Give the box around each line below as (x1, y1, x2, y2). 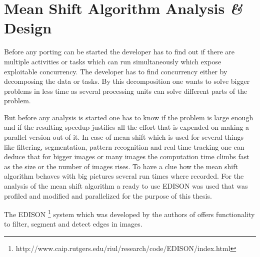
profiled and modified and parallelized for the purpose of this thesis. (4, 190, 212, 201)
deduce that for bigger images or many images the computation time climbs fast (4, 151, 249, 162)
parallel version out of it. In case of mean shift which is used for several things (4, 132, 244, 142)
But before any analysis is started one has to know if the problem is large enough (4, 112, 253, 122)
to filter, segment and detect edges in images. (4, 219, 142, 229)
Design (4, 17, 52, 38)
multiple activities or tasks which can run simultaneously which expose (4, 56, 221, 66)
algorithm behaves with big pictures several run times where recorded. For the (4, 171, 244, 181)
